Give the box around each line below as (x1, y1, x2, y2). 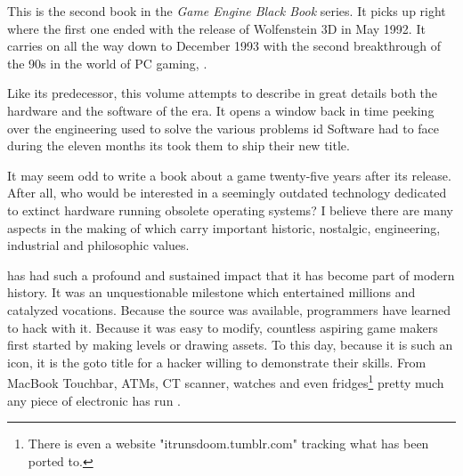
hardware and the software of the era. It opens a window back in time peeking (7, 101, 435, 119)
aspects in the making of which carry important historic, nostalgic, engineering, (7, 218, 441, 237)
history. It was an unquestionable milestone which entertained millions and (7, 283, 416, 302)
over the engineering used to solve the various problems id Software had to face (7, 118, 440, 137)
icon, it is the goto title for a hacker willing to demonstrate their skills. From (7, 352, 426, 371)
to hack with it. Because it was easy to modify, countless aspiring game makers (7, 318, 438, 336)
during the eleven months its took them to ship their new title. (7, 136, 350, 155)
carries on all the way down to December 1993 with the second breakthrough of (7, 36, 442, 55)
